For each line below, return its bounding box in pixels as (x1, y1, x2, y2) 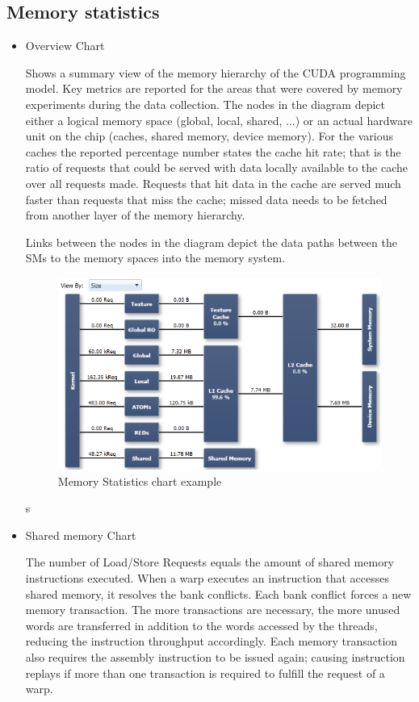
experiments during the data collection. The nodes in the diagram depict (25, 95, 385, 112)
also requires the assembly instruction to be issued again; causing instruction (25, 648, 405, 665)
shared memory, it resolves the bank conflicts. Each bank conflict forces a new (25, 585, 412, 602)
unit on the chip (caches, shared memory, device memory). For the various (25, 127, 394, 144)
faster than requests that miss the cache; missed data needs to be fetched (25, 190, 388, 207)
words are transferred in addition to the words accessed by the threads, (25, 616, 378, 633)
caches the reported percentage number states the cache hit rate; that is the (25, 143, 401, 160)
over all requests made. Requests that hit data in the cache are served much (25, 174, 401, 191)
